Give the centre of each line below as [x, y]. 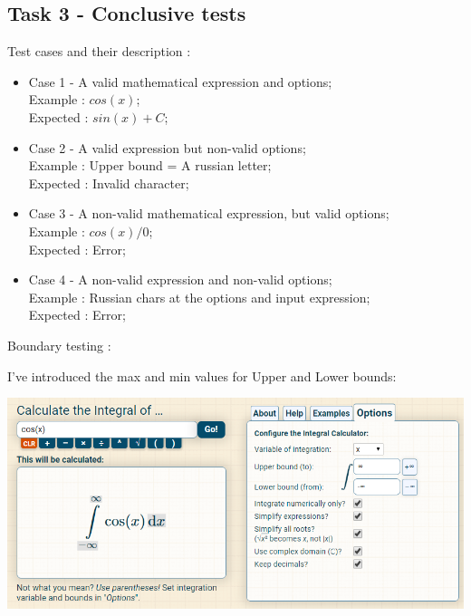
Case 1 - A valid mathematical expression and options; [180, 81]
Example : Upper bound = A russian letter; [150, 165]
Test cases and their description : [99, 51]
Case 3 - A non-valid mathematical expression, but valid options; [209, 213]
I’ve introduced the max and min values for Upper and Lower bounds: [202, 375]
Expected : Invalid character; [109, 183]
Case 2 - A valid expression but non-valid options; [167, 147]
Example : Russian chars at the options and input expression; [199, 297]
